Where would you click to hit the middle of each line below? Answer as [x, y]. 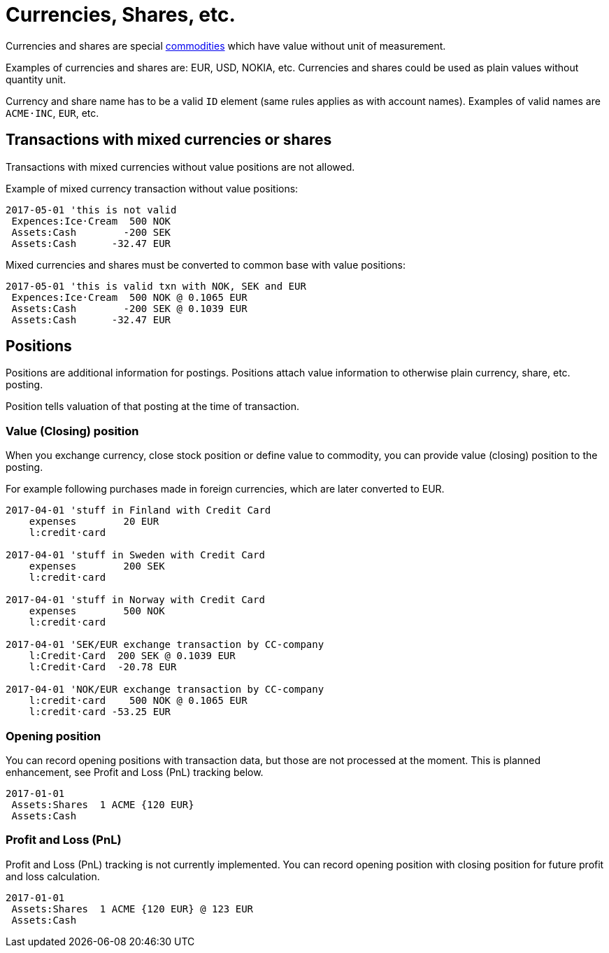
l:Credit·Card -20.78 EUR [103, 667]
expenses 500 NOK [97, 611]
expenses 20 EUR [94, 522]
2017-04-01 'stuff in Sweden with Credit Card [135, 555]
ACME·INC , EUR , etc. [52, 113]
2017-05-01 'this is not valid [91, 210]
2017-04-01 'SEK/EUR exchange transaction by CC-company [165, 645]
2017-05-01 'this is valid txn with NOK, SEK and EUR [156, 286]
